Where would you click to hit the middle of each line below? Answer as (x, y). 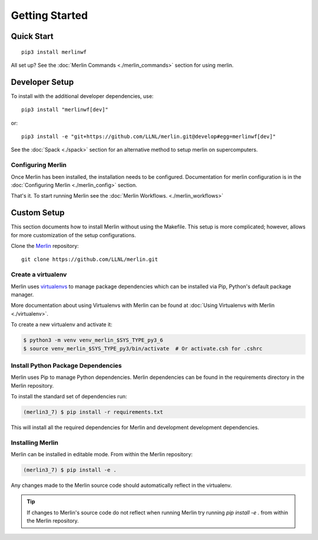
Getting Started (49, 15)
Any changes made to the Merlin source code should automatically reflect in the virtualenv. (121, 485)
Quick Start (32, 36)
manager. (22, 294)
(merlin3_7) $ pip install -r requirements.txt (93, 412)
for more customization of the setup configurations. (74, 235)
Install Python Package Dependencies (66, 365)
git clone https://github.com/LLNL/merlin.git (90, 259)
